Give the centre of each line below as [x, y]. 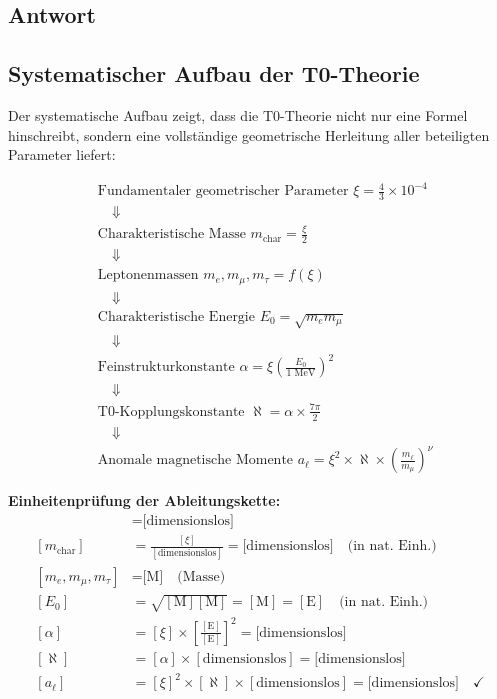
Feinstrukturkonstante [166, 367]
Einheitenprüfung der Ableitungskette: [144, 500]
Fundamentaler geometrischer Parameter [223, 191]
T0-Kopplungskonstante [171, 411]
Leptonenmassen [148, 275]
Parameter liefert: [62, 154]
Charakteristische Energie [176, 316]
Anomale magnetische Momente [195, 460]
